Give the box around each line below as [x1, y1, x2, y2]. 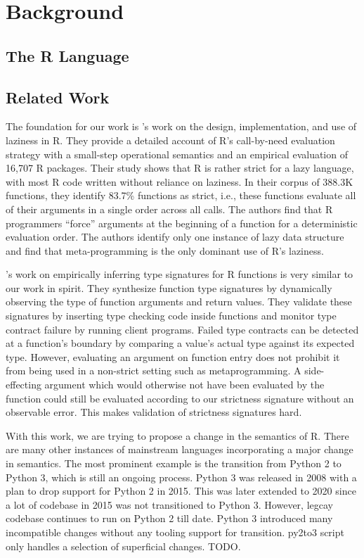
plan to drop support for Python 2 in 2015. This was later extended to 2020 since [6, 483, 356, 498]
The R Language [6, 44, 129, 66]
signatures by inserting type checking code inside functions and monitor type [6, 308, 337, 323]
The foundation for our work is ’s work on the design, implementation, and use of [6, 119, 357, 134]
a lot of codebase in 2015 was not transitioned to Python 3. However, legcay [6, 497, 333, 512]
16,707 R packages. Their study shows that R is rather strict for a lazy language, [6, 160, 354, 175]
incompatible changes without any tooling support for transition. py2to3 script [6, 524, 344, 539]
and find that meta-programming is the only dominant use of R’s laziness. [6, 243, 324, 258]
